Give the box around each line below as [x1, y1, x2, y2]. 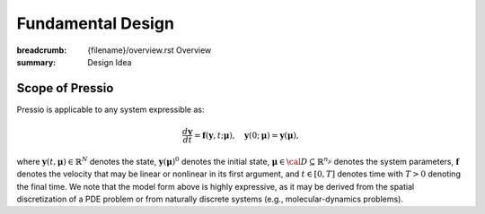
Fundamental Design [16, 13, 175, 33]
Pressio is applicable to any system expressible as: [16, 104, 205, 115]
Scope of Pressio [16, 81, 114, 96]
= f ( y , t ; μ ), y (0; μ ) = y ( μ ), [193, 130, 300, 141]
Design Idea [87, 56, 132, 67]
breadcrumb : [16, 45, 67, 56]
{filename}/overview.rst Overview [87, 45, 212, 56]
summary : [16, 56, 57, 67]
